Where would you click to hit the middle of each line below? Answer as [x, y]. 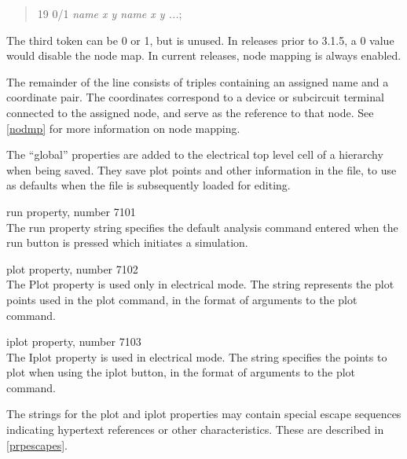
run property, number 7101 [71, 211]
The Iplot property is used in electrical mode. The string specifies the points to [197, 356]
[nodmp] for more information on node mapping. [123, 128]
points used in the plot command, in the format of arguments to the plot [182, 299]
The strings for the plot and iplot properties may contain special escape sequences [204, 414]
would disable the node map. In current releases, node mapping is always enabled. [204, 55]
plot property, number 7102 [72, 268]
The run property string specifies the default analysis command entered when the [202, 227]
